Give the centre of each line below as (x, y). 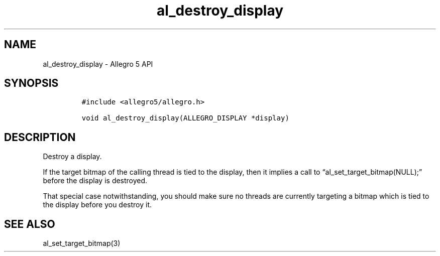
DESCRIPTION (40, 137)
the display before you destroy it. (97, 205)
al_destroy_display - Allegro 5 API (98, 64)
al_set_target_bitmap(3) (82, 243)
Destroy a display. (72, 157)
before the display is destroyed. (95, 181)
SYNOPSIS (31, 83)
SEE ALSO (30, 224)
